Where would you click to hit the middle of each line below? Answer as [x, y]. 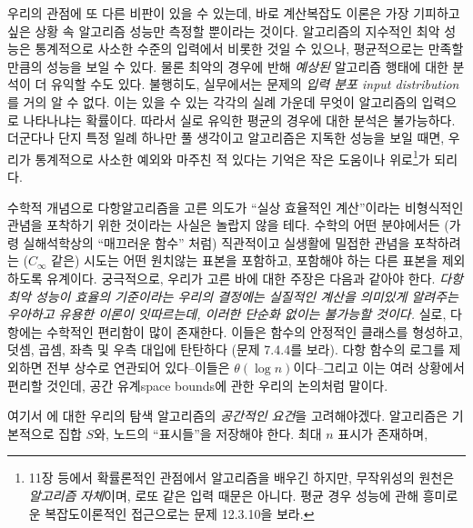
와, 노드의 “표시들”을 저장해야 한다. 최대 [208, 433]
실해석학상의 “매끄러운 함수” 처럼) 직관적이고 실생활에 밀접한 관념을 [216, 242]
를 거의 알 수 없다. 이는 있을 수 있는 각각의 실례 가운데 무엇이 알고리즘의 [212, 101]
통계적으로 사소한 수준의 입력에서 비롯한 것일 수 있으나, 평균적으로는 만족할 [249, 49]
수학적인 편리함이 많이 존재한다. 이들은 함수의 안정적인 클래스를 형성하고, [255, 331]
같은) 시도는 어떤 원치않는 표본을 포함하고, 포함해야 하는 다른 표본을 [245, 260]
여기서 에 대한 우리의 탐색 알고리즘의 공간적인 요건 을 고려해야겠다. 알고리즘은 [228, 416]
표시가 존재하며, [383, 433]
